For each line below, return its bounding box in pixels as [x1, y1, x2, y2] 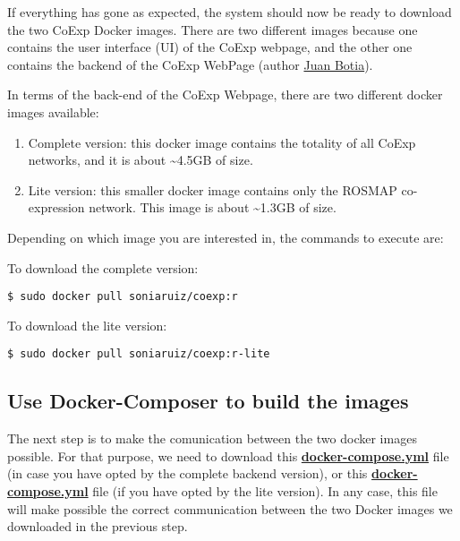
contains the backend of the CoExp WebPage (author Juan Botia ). [7, 55, 373, 73]
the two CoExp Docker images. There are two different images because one [7, 20, 418, 39]
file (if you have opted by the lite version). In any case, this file [92, 482, 438, 501]
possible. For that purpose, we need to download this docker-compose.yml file [7, 446, 449, 465]
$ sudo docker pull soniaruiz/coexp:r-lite [7, 348, 270, 361]
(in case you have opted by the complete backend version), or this [7, 464, 368, 483]
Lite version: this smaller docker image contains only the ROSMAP [28, 180, 397, 199]
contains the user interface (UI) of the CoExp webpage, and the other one [7, 38, 413, 56]
